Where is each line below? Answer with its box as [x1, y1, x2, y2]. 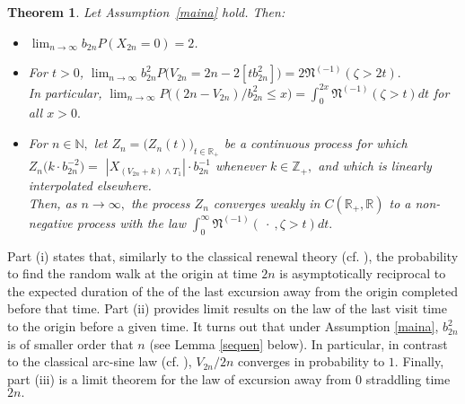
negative [28, 213, 73, 232]
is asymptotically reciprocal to [279, 264, 446, 283]
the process [130, 193, 190, 212]
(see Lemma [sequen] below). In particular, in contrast [149, 334, 448, 353]
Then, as [28, 193, 77, 212]
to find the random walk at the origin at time [7, 264, 258, 283]
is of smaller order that [7, 334, 134, 353]
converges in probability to [238, 352, 385, 371]
